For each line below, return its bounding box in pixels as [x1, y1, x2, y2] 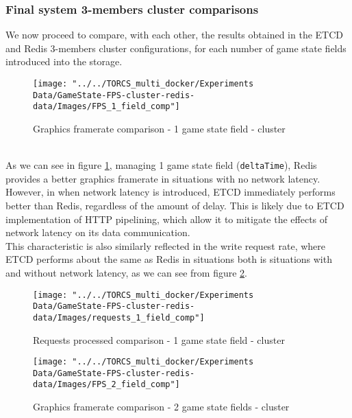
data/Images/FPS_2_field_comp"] [33, 380, 180, 390]
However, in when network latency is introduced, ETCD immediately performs [5, 185, 336, 199]
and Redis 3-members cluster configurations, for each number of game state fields [5, 40, 347, 55]
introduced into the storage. [5, 54, 123, 69]
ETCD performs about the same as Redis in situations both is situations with [5, 252, 332, 266]
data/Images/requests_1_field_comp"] [33, 312, 205, 323]
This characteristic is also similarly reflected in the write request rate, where [5, 238, 325, 253]
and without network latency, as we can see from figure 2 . [5, 265, 247, 279]
